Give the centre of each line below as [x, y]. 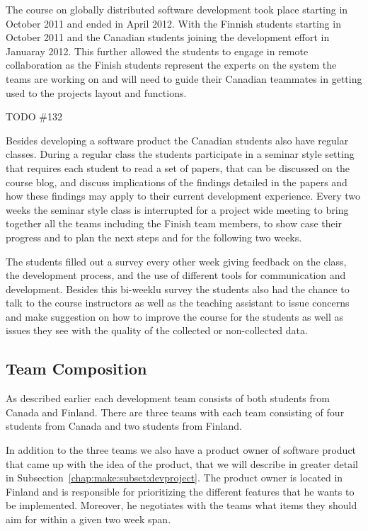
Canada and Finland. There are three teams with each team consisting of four [175, 412]
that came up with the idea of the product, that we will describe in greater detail [182, 463]
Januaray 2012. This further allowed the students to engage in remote [157, 51]
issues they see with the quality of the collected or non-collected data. [157, 330]
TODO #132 [34, 116]
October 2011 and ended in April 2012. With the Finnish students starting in [173, 23]
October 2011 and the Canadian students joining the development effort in [168, 37]
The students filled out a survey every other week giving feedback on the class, [176, 261]
